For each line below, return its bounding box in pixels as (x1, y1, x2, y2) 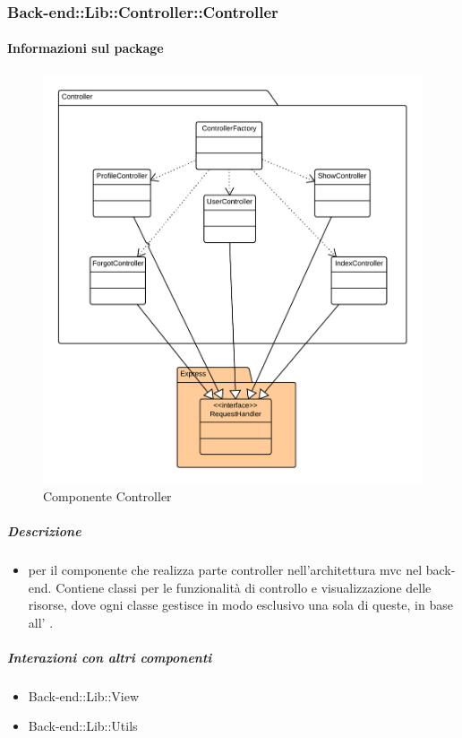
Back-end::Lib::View (28, 686, 140, 705)
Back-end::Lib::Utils (28, 716, 138, 735)
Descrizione (7, 521, 81, 540)
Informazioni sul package (7, 39, 164, 57)
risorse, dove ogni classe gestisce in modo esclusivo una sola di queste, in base (28, 595, 453, 614)
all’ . (28, 612, 54, 631)
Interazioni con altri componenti (7, 647, 212, 666)
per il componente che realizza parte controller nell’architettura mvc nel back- (28, 560, 456, 578)
